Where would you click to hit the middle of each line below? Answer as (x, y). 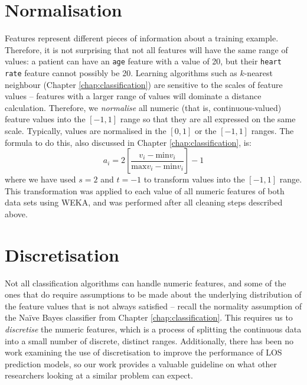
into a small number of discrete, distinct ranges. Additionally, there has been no (149, 340)
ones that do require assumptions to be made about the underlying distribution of (153, 294)
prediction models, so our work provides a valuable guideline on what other (141, 363)
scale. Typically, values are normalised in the (86, 130)
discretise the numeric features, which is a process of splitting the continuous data (153, 329)
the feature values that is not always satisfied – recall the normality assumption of (153, 306)
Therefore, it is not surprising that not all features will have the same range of (146, 49)
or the (205, 130)
